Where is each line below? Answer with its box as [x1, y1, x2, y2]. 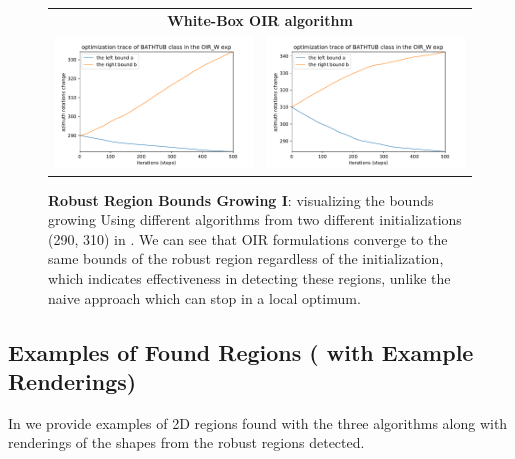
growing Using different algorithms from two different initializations [48, 209, 462, 230]
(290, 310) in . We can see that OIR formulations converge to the [48, 228, 448, 249]
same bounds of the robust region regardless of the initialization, [48, 248, 444, 269]
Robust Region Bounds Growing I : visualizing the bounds [48, 189, 434, 210]
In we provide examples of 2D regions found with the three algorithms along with [8, 412, 508, 433]
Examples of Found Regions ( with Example [8, 336, 474, 367]
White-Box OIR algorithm [167, 9, 353, 30]
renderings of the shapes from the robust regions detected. [8, 432, 365, 453]
